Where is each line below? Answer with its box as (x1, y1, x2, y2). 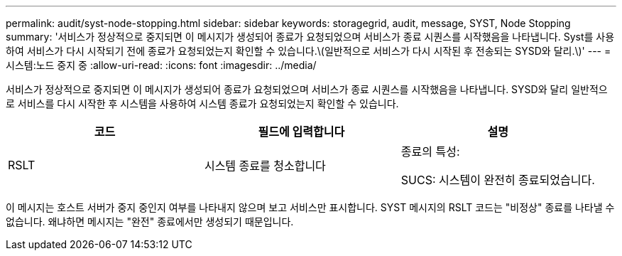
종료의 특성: (400, 144, 460, 159)
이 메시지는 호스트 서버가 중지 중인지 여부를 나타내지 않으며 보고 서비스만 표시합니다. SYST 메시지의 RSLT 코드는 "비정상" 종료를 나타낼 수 (6, 201, 615, 213)
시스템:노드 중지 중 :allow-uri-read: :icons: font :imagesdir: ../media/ (6, 59, 317, 71)
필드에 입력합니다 (258, 124, 345, 139)
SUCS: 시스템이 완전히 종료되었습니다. (400, 173, 595, 187)
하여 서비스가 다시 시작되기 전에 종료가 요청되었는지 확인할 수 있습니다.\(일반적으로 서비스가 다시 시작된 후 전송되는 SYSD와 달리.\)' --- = (6, 45, 611, 57)
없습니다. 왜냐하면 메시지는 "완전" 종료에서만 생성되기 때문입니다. (6, 215, 294, 228)
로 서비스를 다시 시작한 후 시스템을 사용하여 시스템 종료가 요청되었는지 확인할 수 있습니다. (6, 97, 399, 110)
